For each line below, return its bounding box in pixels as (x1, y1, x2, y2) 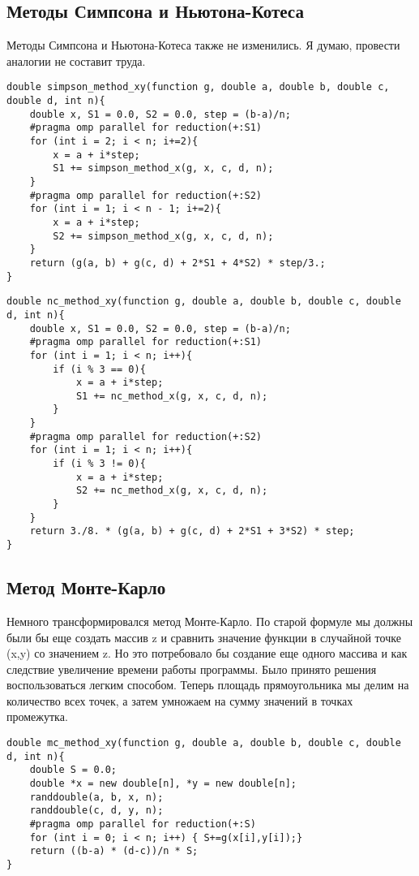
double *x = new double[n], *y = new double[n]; (29, 778, 297, 790)
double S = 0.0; (29, 764, 118, 776)
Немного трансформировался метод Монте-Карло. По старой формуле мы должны (6, 612, 413, 629)
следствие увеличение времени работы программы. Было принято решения (6, 660, 377, 677)
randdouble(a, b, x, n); (29, 791, 164, 803)
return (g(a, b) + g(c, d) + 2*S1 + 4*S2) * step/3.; (29, 257, 326, 269)
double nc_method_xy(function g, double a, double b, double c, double (6, 296, 401, 308)
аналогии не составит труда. (6, 52, 146, 69)
